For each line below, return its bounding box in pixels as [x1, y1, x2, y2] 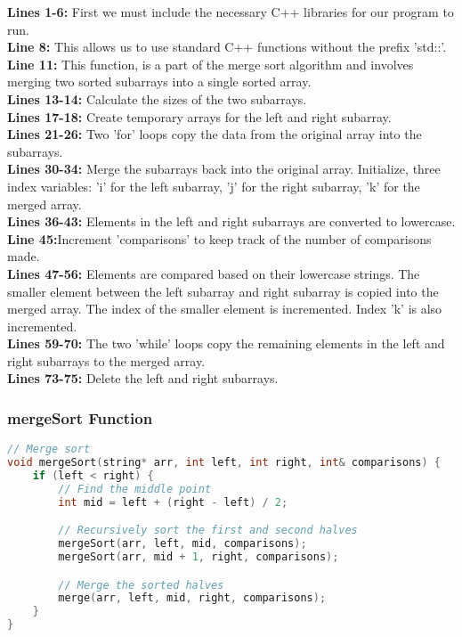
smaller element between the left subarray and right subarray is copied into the [7, 282, 439, 300]
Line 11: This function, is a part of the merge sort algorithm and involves [7, 54, 414, 73]
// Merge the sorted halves [58, 578, 224, 592]
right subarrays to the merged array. [7, 351, 206, 370]
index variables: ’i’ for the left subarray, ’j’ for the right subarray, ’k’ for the [7, 176, 420, 195]
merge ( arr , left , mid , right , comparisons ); [58, 592, 327, 605]
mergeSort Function [7, 406, 153, 429]
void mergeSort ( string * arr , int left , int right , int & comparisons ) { [7, 456, 441, 470]
